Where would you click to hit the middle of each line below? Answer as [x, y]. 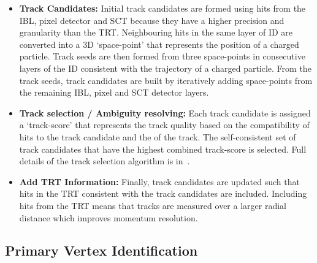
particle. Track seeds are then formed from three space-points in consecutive [162, 56]
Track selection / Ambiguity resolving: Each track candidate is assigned [165, 112]
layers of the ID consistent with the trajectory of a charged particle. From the [165, 68]
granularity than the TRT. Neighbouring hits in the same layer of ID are [156, 32]
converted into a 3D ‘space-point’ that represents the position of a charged [159, 44]
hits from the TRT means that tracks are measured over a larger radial [153, 205]
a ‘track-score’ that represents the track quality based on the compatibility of [164, 125]
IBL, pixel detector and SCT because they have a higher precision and [152, 20]
